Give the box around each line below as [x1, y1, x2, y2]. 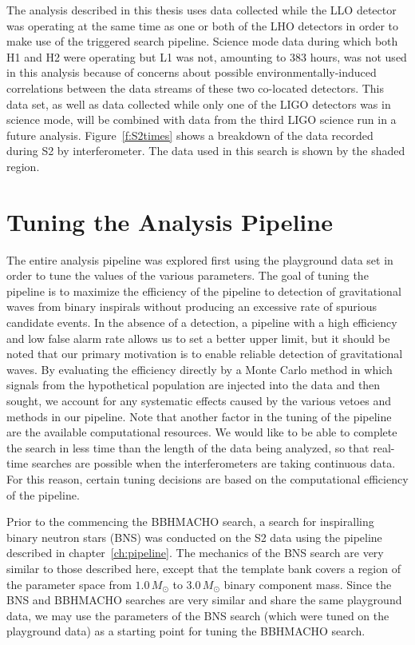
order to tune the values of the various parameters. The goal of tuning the [6, 267, 369, 284]
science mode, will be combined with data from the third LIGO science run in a [6, 111, 397, 128]
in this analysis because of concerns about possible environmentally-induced [6, 64, 377, 81]
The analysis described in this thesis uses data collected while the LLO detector [6, 2, 397, 18]
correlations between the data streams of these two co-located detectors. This [6, 79, 385, 96]
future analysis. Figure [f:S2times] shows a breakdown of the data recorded [6, 126, 373, 143]
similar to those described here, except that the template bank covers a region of [6, 559, 401, 576]
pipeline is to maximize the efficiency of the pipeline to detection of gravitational [6, 282, 401, 299]
